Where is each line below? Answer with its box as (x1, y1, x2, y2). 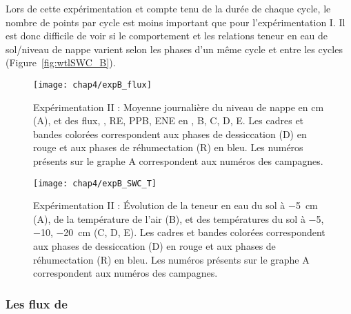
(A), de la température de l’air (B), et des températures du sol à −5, (33, 211, 324, 226)
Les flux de (6, 295, 68, 312)
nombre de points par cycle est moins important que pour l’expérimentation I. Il (6, 14, 345, 29)
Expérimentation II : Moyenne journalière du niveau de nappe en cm (33, 99, 324, 114)
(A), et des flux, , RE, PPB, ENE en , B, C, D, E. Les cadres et (33, 113, 304, 128)
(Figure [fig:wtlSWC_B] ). (6, 55, 116, 70)
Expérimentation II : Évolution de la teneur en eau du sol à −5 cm (33, 198, 318, 213)
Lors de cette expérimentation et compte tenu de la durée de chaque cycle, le (6, 1, 331, 15)
